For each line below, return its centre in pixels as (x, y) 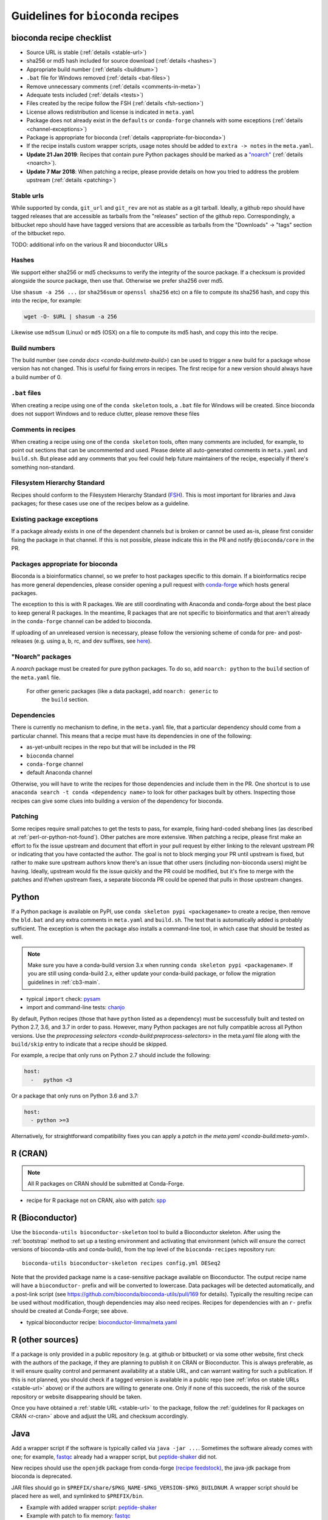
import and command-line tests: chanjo (76, 1007)
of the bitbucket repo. (39, 233)
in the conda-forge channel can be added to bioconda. (82, 621)
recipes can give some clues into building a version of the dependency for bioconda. (117, 801)
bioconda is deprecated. (42, 1476)
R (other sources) (45, 1340)
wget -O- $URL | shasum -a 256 (71, 316)
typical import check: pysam (63, 999)
